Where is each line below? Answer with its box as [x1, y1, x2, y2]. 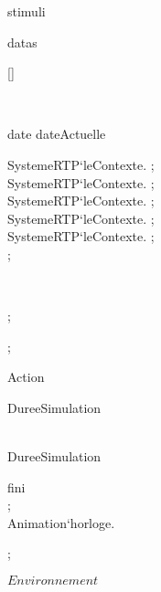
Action [7, 367, 45, 386]
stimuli [7, 2, 46, 20]
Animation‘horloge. [7, 513, 115, 532]
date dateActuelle [7, 124, 106, 143]
